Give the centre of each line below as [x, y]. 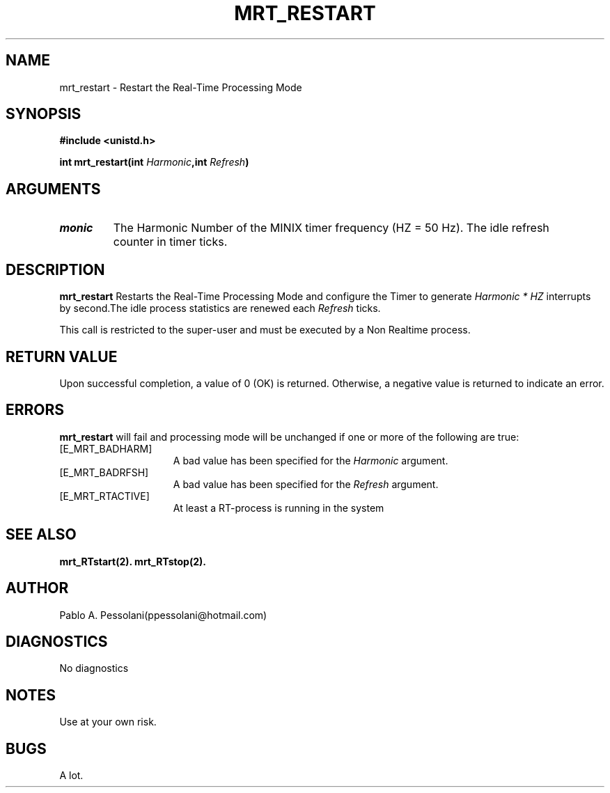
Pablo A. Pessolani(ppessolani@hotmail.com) [163, 615]
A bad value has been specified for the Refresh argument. [306, 484]
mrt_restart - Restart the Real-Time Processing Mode [181, 87]
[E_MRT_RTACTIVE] [104, 496]
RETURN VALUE [62, 356]
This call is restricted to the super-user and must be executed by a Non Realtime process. [265, 330]
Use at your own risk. [108, 722]
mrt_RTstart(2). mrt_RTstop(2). [133, 561]
